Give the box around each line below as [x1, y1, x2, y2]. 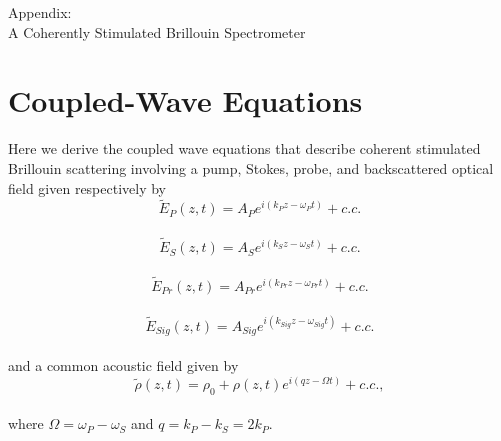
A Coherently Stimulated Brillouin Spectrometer [8, 21, 306, 42]
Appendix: [8, 2, 72, 22]
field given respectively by [8, 177, 167, 198]
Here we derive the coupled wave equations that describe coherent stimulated [8, 138, 481, 159]
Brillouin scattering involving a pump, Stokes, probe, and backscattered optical [8, 157, 494, 178]
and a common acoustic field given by [8, 355, 239, 376]
